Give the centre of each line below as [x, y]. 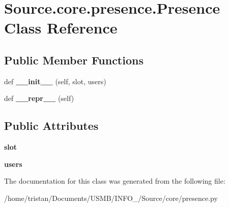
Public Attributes [51, 126]
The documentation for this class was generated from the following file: [115, 181]
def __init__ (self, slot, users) [55, 81]
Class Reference [61, 28]
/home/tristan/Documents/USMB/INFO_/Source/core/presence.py [111, 198]
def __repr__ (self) [39, 98]
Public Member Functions [74, 60]
